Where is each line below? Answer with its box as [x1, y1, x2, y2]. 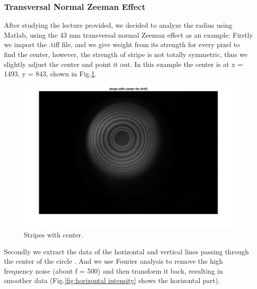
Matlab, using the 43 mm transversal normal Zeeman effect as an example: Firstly [4, 29, 253, 40]
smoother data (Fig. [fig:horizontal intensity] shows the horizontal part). [4, 275, 220, 286]
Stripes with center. [24, 229, 83, 239]
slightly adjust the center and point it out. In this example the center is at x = [4, 58, 243, 69]
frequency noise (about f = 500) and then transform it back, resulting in [4, 265, 223, 276]
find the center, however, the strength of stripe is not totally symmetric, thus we [4, 49, 248, 59]
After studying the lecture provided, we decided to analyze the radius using [4, 20, 233, 30]
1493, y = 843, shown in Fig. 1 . [4, 68, 97, 79]
